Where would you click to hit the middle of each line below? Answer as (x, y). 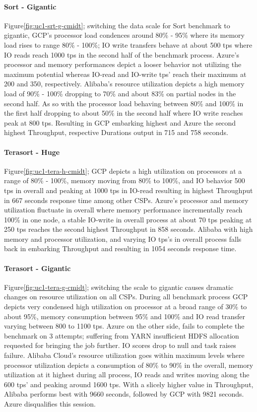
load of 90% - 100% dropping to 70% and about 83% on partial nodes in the (120, 93)
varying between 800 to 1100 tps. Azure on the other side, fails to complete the (124, 326)
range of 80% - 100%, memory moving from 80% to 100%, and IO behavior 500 (125, 180)
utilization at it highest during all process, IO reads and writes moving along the (127, 375)
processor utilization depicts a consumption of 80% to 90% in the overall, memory (129, 365)
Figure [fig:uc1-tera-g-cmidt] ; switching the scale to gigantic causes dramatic (119, 287)
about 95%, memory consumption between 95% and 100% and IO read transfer (125, 316)
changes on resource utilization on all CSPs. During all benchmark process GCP (126, 297)
